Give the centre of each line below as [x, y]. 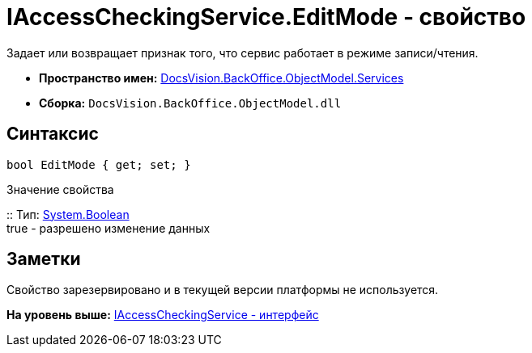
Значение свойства [60, 189]
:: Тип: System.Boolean [68, 214]
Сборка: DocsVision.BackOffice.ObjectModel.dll [190, 103]
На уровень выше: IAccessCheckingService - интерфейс [163, 315]
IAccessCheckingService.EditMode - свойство [266, 17]
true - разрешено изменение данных [109, 228]
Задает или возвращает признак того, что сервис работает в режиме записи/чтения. [243, 53]
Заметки [44, 259]
